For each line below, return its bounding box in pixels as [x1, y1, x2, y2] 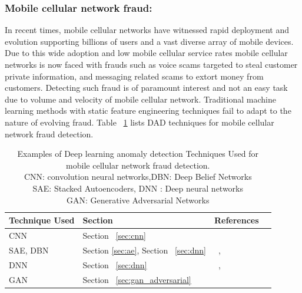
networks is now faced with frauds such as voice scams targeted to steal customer [5, 58, 298, 70]
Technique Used [9, 214, 75, 226]
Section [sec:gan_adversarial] [82, 273, 191, 285]
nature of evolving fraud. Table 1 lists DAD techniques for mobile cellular [5, 116, 274, 128]
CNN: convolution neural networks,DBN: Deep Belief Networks [24, 170, 252, 183]
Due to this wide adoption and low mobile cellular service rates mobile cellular [5, 47, 288, 59]
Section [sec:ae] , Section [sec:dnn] [82, 243, 206, 256]
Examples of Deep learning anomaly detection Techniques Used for [17, 147, 258, 160]
